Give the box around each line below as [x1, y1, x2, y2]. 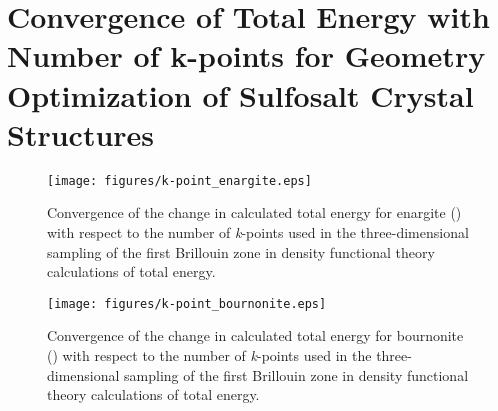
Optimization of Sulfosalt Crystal [7, 74, 474, 115]
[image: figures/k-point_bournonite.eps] [47, 296, 327, 311]
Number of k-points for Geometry [7, 35, 486, 76]
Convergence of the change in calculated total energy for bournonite [47, 325, 464, 346]
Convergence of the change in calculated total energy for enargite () [47, 202, 462, 223]
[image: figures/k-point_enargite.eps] [47, 173, 312, 188]
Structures [7, 113, 155, 154]
